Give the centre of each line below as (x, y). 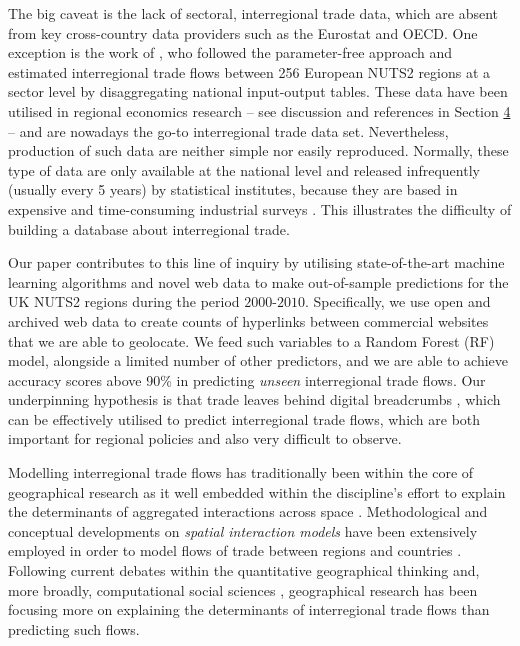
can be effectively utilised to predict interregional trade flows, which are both (244, 418)
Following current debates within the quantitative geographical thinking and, (244, 570)
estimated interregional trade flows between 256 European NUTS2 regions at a (249, 71)
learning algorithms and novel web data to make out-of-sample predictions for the (258, 281)
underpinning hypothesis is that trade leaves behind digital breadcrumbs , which (254, 399)
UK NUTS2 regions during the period (124, 301)
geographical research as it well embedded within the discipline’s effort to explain (257, 491)
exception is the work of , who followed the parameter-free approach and (230, 52)
